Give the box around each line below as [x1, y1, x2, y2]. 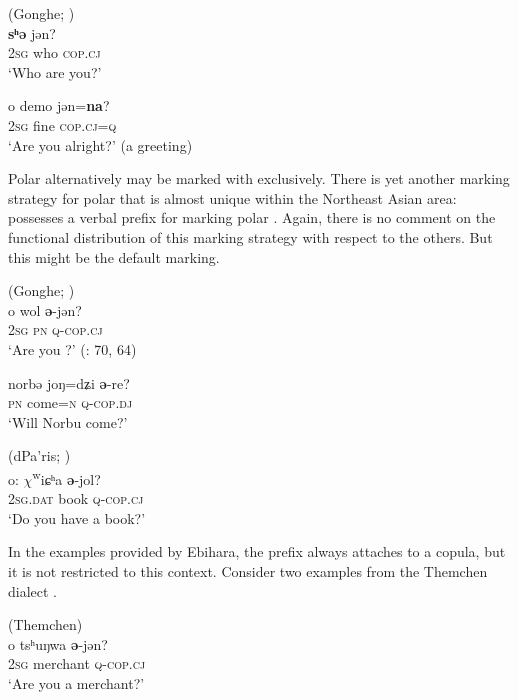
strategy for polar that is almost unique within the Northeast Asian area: [8, 187, 457, 208]
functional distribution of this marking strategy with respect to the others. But [8, 226, 493, 247]
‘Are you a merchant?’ [8, 672, 145, 693]
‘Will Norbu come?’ [8, 411, 128, 432]
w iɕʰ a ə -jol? [32, 465, 101, 489]
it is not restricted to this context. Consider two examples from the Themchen [8, 560, 488, 581]
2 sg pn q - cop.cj [8, 319, 103, 340]
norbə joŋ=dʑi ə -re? [8, 372, 130, 393]
